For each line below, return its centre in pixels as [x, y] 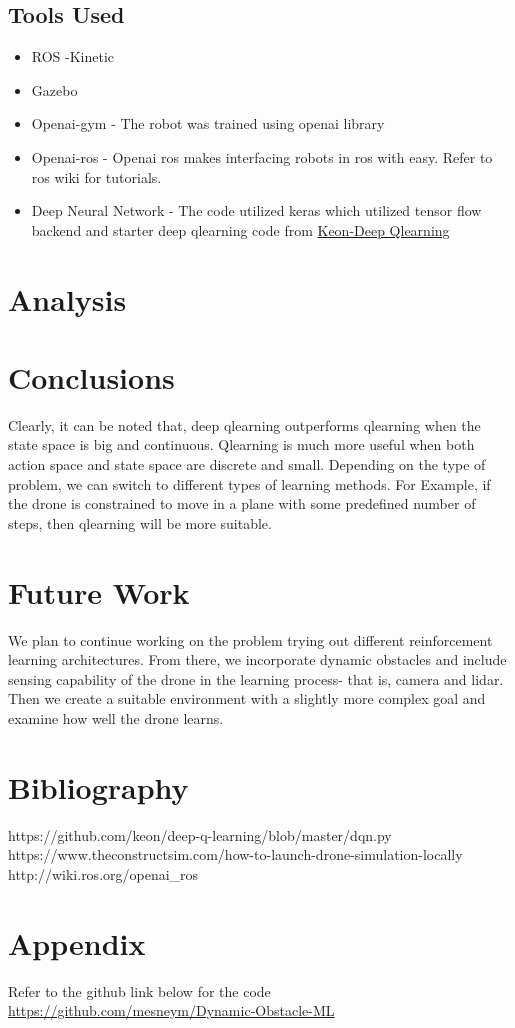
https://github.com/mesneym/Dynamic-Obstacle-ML [171, 1010]
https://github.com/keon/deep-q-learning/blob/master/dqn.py [200, 834]
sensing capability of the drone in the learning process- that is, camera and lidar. [256, 678]
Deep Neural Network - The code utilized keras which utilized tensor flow [256, 210]
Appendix [77, 942]
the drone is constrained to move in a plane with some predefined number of [242, 503]
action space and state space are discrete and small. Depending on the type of [247, 464]
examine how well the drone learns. [116, 717]
